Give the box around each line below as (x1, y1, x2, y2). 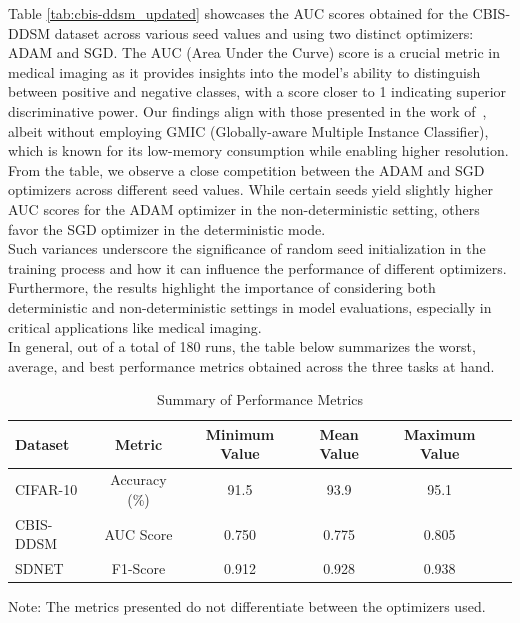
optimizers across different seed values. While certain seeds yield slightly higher (8, 179, 493, 200)
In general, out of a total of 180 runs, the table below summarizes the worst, (8, 336, 476, 357)
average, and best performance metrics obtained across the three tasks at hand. (8, 355, 495, 376)
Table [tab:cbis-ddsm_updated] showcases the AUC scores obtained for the (8, 3, 468, 23)
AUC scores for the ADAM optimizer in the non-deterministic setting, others (8, 198, 480, 219)
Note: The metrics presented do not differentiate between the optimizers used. (8, 596, 486, 617)
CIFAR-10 (15, 479, 78, 500)
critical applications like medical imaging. (8, 316, 262, 337)
